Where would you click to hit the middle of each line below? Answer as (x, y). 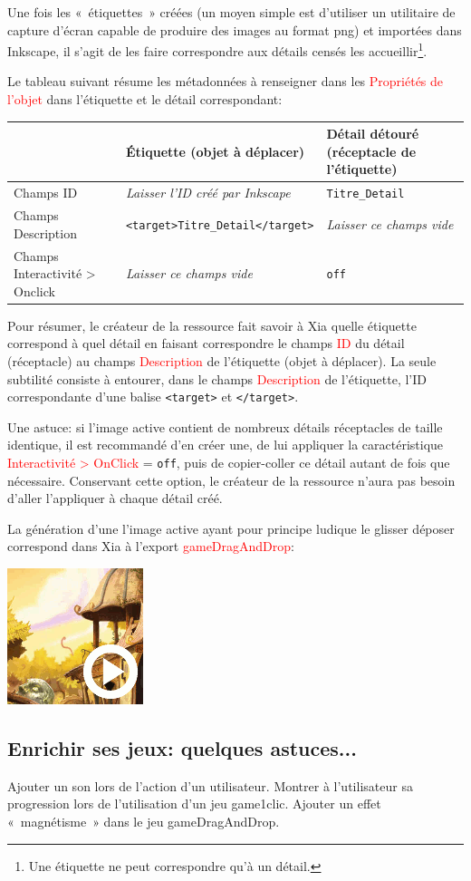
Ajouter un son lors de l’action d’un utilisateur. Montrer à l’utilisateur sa (210, 785)
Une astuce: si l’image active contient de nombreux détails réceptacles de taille (225, 426)
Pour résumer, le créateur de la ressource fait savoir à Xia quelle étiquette (212, 325)
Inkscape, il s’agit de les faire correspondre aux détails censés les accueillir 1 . (217, 49)
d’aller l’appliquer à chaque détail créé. (115, 498)
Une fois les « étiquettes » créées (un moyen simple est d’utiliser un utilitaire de (231, 12)
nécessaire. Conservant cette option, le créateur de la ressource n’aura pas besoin (231, 480)
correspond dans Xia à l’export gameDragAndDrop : (151, 546)
